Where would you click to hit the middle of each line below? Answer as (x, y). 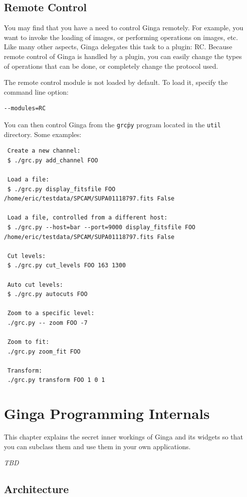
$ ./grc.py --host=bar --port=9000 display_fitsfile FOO (101, 227)
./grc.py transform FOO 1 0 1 (56, 380)
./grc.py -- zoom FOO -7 (47, 323)
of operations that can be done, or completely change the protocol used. (111, 66)
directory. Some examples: (43, 134)
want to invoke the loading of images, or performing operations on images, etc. (121, 37)
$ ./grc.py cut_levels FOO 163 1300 (67, 266)
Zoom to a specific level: (51, 313)
